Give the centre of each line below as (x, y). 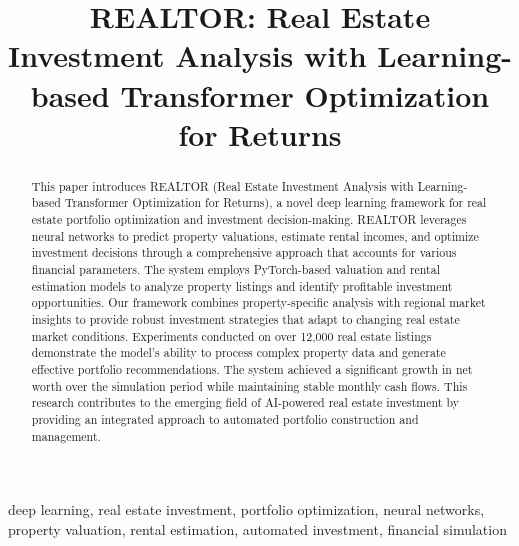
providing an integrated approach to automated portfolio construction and (225, 418)
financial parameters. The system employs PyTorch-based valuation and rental (236, 269)
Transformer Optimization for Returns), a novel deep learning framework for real (275, 202)
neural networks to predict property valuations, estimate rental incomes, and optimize (255, 235)
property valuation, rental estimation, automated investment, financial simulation (257, 528)
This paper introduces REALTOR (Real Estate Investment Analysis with (222, 185)
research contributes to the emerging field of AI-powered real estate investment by (245, 402)
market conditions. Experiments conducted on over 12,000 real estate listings (231, 335)
